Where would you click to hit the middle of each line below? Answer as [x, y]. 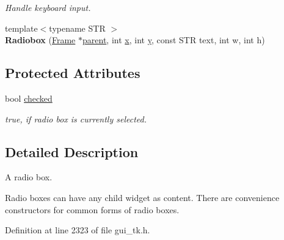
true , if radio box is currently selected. [76, 118]
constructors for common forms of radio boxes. [92, 209]
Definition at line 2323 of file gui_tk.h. [78, 230]
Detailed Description [72, 151]
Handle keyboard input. [48, 7]
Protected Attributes [73, 73]
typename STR [77, 28]
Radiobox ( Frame [40, 40]
